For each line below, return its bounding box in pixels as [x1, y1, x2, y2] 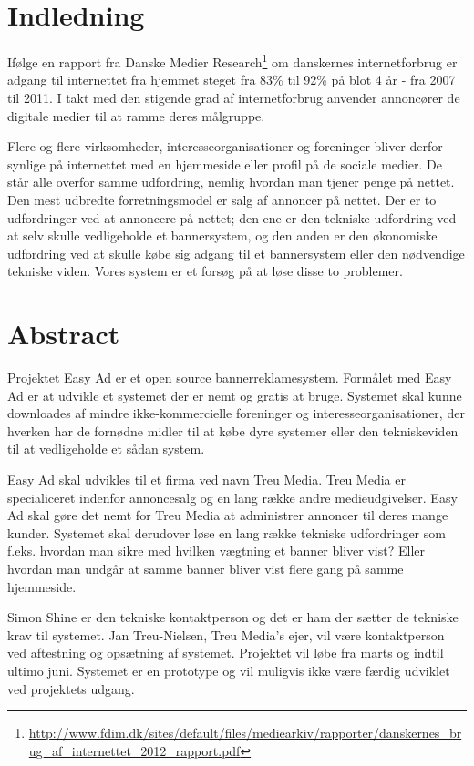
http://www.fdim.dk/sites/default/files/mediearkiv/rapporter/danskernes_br [28, 723, 462, 742]
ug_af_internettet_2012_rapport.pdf [28, 740, 241, 760]
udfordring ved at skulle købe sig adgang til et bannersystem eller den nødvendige [7, 243, 465, 262]
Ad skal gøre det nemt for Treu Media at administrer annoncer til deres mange [7, 506, 448, 525]
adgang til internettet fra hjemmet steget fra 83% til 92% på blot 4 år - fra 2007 [7, 70, 456, 89]
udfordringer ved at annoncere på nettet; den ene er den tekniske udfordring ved [7, 208, 457, 227]
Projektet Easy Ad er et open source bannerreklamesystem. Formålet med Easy [7, 368, 452, 387]
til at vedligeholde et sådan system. [7, 439, 205, 458]
